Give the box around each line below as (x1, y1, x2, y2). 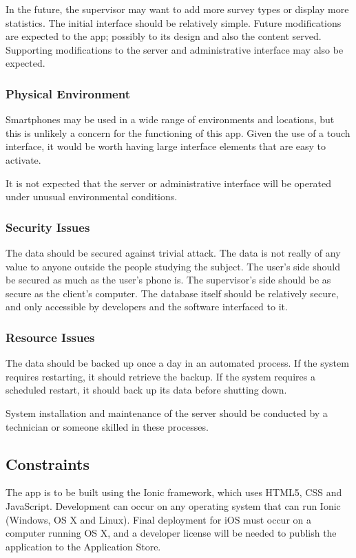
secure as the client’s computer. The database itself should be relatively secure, (6, 286, 339, 300)
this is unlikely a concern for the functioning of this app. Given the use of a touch (6, 125, 350, 140)
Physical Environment (6, 85, 130, 102)
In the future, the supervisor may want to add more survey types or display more (6, 2, 349, 16)
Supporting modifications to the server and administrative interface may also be (6, 42, 344, 56)
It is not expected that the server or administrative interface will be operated (6, 175, 331, 190)
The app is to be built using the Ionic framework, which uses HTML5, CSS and (6, 485, 342, 500)
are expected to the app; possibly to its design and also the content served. (6, 29, 322, 43)
